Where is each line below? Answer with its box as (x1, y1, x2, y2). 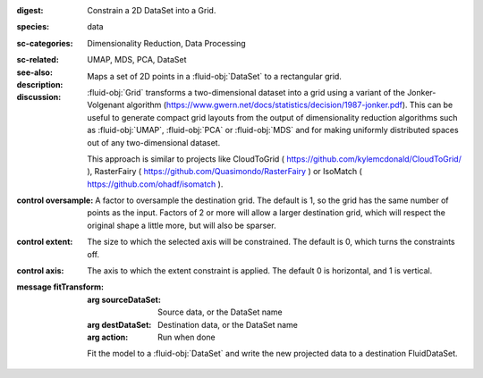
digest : (16, 5, 44, 15)
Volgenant (87, 99, 125, 111)
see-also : (16, 67, 54, 78)
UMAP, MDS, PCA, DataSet (87, 55, 187, 65)
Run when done (157, 332, 216, 342)
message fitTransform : (16, 281, 105, 292)
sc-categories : (16, 38, 73, 48)
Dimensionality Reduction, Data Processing (87, 38, 246, 48)
